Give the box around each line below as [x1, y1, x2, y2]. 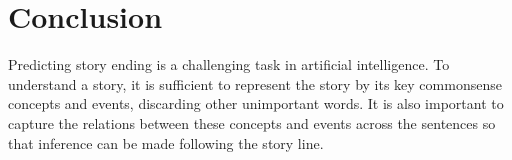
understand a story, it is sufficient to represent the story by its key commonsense [8, 73, 502, 94]
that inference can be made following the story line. [8, 132, 324, 153]
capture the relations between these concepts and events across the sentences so [8, 112, 496, 133]
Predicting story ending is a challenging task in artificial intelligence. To [8, 54, 450, 75]
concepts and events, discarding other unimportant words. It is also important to [8, 93, 504, 114]
